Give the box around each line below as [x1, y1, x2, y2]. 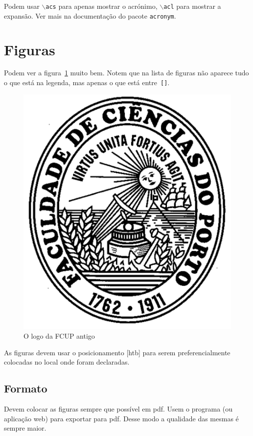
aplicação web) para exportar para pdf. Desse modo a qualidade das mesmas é [4, 413, 239, 423]
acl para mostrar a [163, 1, 221, 11]
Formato [4, 381, 47, 396]
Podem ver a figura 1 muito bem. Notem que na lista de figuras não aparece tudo [4, 68, 249, 78]
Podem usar [4, 1, 40, 11]
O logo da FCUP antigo [23, 331, 95, 341]
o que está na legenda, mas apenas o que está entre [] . [4, 77, 170, 88]
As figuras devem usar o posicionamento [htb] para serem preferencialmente [4, 347, 230, 357]
